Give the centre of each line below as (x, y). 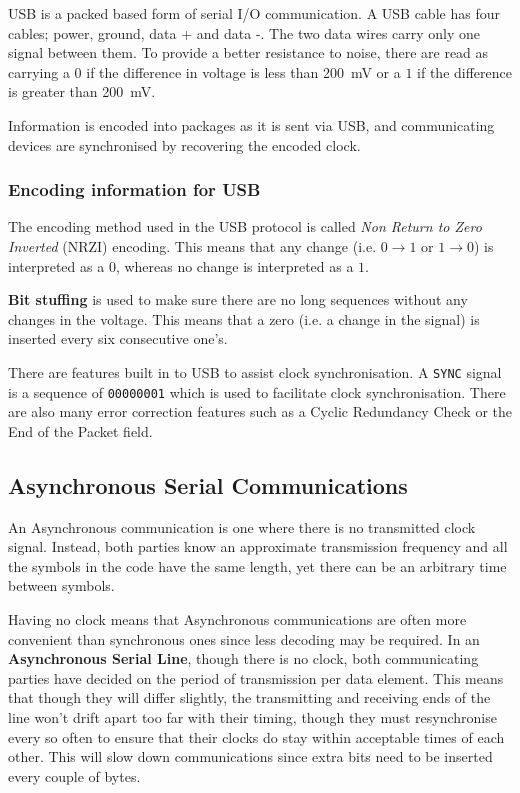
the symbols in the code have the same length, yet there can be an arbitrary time (257, 565)
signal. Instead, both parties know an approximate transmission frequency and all (258, 546)
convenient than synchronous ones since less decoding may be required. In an (244, 638)
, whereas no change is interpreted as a (234, 265)
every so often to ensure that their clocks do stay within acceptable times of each (256, 736)
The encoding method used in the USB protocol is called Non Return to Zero (245, 226)
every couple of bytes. (74, 775)
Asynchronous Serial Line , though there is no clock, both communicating (243, 658)
